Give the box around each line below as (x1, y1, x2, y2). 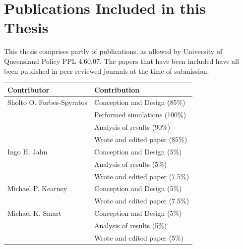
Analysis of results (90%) (94, 122, 171, 132)
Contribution (94, 84, 140, 95)
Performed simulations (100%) (94, 109, 186, 120)
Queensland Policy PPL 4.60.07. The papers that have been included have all (4, 55, 239, 66)
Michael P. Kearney (7, 183, 67, 194)
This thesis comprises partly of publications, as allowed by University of (4, 46, 223, 56)
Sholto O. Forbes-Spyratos (7, 97, 88, 107)
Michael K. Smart (7, 208, 61, 218)
